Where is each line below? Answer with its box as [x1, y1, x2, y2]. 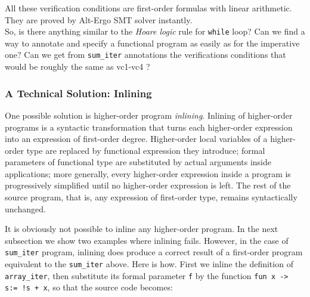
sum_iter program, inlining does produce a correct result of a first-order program [5, 246, 303, 258]
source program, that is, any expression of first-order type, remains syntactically [5, 191, 297, 203]
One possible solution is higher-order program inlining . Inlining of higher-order [5, 109, 293, 121]
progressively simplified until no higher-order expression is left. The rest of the [5, 179, 291, 191]
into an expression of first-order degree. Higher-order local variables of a [5, 132, 268, 145]
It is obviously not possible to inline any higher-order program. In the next [5, 222, 278, 235]
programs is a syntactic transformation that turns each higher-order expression [5, 120, 293, 133]
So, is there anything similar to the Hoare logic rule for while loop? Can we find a [5, 25, 305, 38]
